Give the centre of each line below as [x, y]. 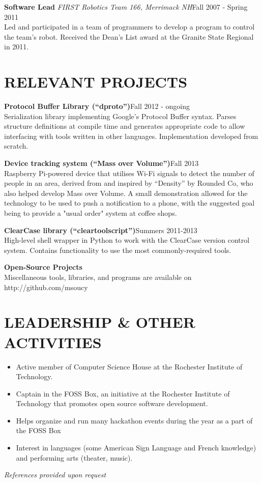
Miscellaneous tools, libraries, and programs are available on [98, 277]
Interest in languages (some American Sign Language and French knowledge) [136, 448]
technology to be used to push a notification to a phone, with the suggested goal [129, 203]
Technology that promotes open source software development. [112, 403]
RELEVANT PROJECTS [96, 82]
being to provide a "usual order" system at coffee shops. [91, 213]
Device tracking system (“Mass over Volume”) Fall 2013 [101, 163]
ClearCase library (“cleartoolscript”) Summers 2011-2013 [101, 230]
